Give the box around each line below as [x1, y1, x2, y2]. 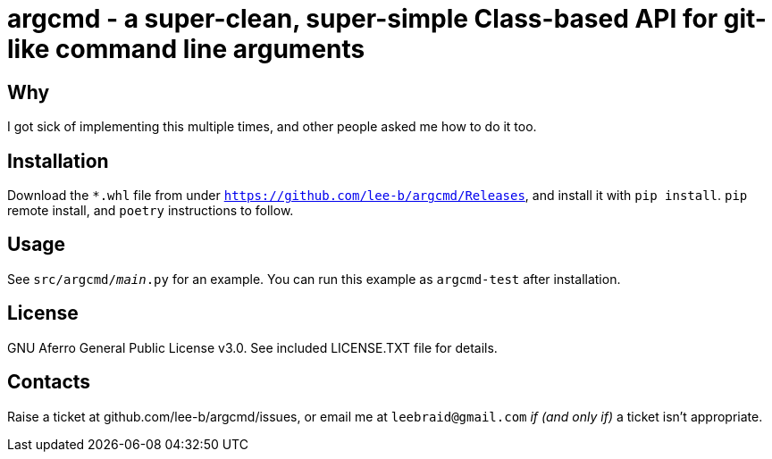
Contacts [7, 371, 91, 394]
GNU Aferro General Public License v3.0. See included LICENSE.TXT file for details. [7, 339, 498, 355]
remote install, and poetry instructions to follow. [7, 203, 294, 219]
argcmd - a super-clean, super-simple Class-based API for [7, 4, 718, 34]
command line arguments [55, 34, 365, 64]
